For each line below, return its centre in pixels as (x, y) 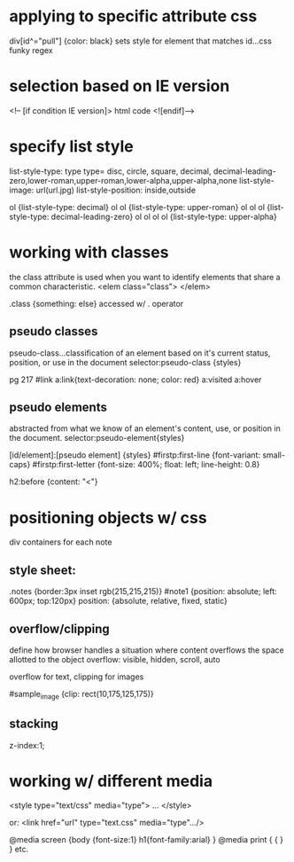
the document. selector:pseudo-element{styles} (97, 438)
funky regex (31, 50)
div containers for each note (61, 542)
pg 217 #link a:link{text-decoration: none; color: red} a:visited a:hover (135, 380)
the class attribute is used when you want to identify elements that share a (145, 277)
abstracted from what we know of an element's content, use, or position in (145, 428)
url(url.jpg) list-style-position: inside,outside (116, 190)
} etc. (19, 850)
